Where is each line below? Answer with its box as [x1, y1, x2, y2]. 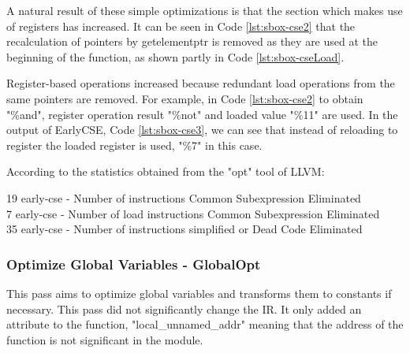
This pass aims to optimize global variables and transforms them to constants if [6, 284, 392, 301]
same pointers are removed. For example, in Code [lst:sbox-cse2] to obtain [6, 90, 363, 106]
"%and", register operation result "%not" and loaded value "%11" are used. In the [6, 106, 398, 122]
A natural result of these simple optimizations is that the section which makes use [6, 2, 403, 18]
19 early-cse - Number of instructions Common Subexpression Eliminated [6, 189, 361, 206]
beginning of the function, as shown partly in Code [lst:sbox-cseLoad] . [6, 48, 345, 65]
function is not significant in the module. [6, 331, 203, 347]
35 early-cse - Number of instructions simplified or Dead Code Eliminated [6, 221, 363, 237]
